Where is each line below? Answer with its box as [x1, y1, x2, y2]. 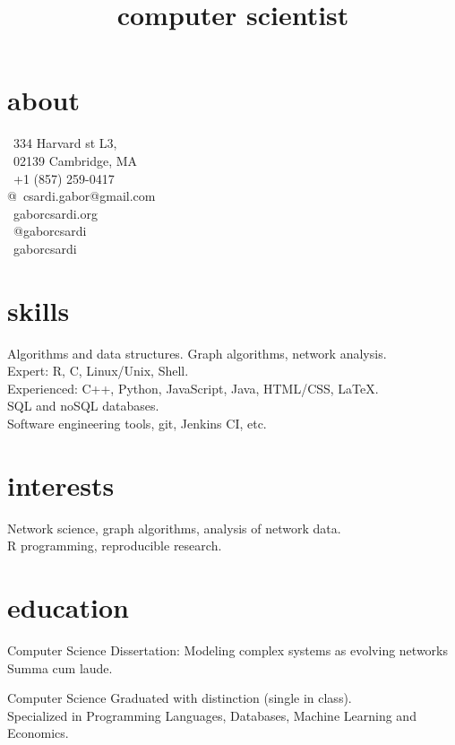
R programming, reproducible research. [7, 536, 222, 555]
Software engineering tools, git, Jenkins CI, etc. [7, 413, 267, 432]
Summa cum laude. [7, 658, 113, 677]
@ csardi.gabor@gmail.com [7, 186, 156, 205]
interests [7, 466, 115, 503]
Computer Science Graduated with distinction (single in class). [7, 689, 352, 707]
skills [7, 291, 70, 328]
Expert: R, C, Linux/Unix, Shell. [7, 361, 189, 380]
